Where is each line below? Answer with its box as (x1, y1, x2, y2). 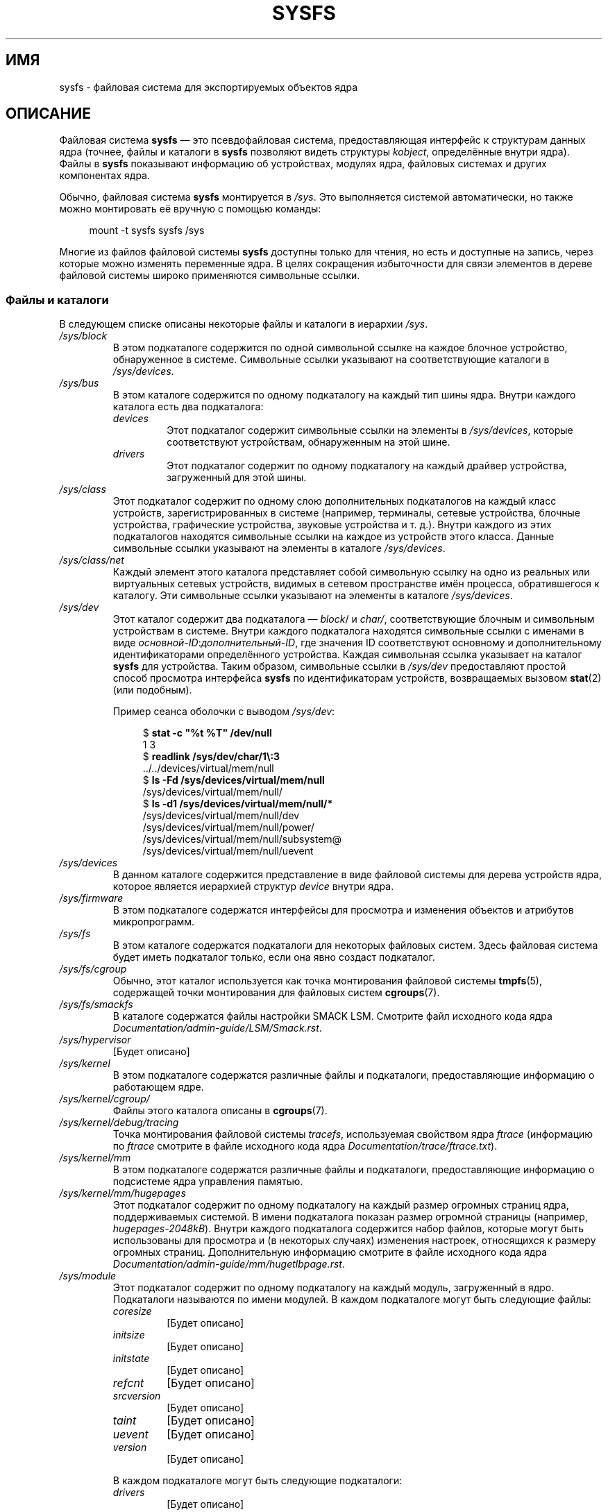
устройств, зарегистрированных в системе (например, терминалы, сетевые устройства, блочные (112, 507, 580, 519)
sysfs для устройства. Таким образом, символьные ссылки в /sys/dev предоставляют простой (112, 660, 566, 673)
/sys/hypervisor (59, 1034, 131, 1046)
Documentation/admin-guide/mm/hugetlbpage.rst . (112, 1258, 345, 1270)
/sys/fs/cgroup (59, 963, 127, 975)
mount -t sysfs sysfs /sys (89, 224, 205, 237)
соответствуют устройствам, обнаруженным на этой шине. (167, 436, 450, 448)
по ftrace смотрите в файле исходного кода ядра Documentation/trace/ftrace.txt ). (112, 1140, 498, 1152)
